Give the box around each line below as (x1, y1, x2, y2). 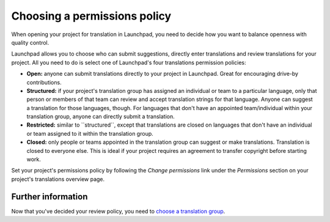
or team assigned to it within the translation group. (26, 130, 154, 137)
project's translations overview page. (11, 175, 105, 183)
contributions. (26, 78, 62, 86)
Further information (11, 191, 88, 202)
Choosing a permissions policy (11, 9, 172, 23)
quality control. (11, 39, 50, 46)
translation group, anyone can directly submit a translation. (26, 113, 175, 120)
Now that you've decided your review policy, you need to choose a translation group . (11, 207, 226, 215)
